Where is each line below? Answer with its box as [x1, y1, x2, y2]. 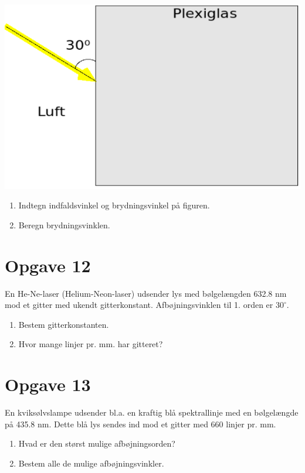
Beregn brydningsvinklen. [18, 218, 110, 231]
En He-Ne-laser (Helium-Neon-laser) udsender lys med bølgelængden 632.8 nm [5, 287, 287, 299]
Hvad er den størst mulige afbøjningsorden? [18, 437, 175, 450]
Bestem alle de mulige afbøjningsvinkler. [18, 457, 164, 469]
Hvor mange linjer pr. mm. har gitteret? [18, 338, 163, 350]
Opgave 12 [5, 253, 91, 277]
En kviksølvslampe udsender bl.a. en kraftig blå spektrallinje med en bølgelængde [5, 406, 299, 419]
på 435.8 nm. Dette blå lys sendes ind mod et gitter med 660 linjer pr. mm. [5, 417, 276, 430]
